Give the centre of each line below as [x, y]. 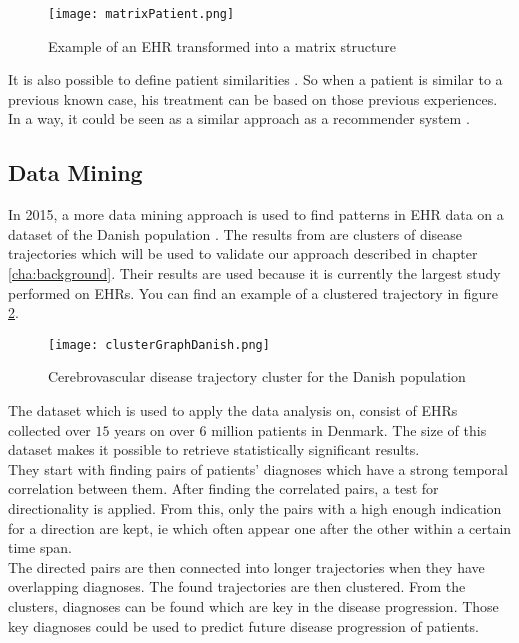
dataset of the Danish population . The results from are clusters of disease [235, 233]
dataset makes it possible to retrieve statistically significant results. [214, 449]
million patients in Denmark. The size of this [349, 429]
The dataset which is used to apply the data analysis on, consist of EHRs [233, 410]
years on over [154, 429]
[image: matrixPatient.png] [141, 14]
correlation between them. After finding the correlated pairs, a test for [223, 488]
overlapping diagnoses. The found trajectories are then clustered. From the [237, 586]
